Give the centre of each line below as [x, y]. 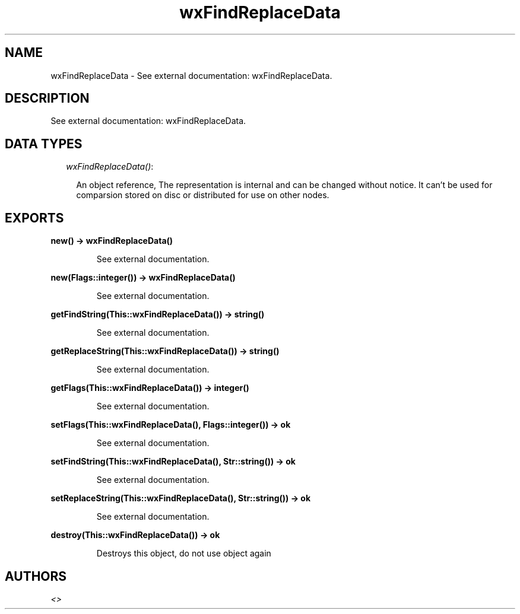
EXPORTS [34, 218]
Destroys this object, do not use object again [184, 553]
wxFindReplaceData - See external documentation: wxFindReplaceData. [191, 75]
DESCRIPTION [47, 98]
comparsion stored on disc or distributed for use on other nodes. [203, 195]
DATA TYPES [44, 144]
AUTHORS [36, 576]
